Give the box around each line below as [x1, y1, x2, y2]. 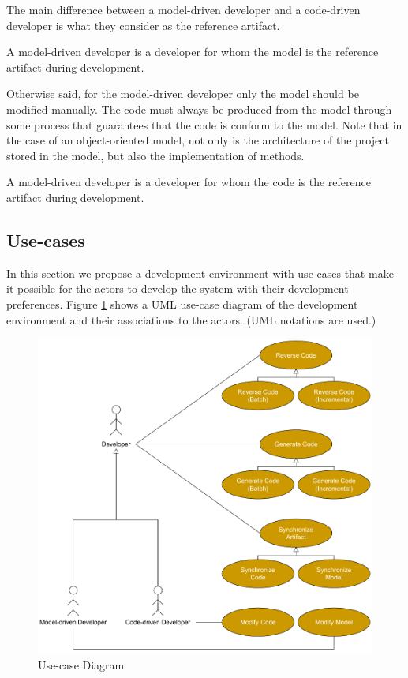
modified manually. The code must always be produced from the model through [6, 100, 392, 117]
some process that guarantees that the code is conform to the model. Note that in [6, 116, 402, 133]
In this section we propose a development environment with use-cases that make [6, 264, 394, 281]
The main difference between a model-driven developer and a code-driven [6, 2, 361, 17]
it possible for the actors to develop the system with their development [6, 280, 349, 297]
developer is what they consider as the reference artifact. [6, 17, 280, 33]
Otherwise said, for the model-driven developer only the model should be [6, 85, 359, 102]
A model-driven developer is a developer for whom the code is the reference [6, 174, 371, 190]
